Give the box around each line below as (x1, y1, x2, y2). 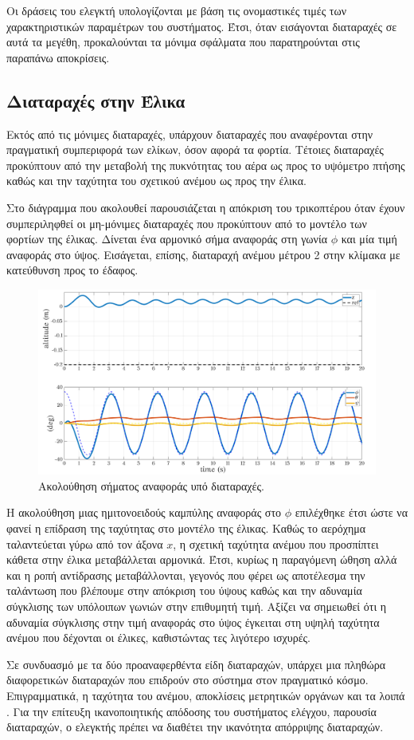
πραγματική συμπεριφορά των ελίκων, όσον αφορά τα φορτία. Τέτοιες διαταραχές (6, 141, 384, 158)
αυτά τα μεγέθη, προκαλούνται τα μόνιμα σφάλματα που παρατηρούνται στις (6, 33, 360, 50)
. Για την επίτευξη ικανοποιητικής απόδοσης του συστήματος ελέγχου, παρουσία (6, 703, 377, 719)
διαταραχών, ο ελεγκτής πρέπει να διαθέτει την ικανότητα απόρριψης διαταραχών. (6, 718, 384, 735)
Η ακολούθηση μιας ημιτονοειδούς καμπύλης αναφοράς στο (6, 504, 282, 521)
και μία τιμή (341, 230, 397, 247)
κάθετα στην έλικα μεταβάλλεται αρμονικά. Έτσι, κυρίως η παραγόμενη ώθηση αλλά (6, 551, 397, 568)
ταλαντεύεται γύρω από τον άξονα (6, 535, 163, 552)
